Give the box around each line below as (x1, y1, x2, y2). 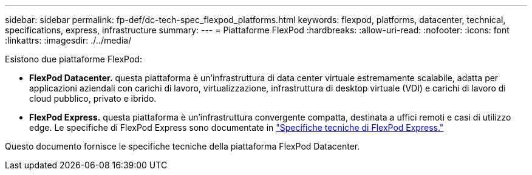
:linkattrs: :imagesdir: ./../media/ (5, 35, 132, 45)
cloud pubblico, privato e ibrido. (29, 93, 157, 104)
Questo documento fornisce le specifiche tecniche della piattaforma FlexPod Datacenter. (5, 141, 360, 151)
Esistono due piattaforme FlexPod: (5, 54, 142, 64)
